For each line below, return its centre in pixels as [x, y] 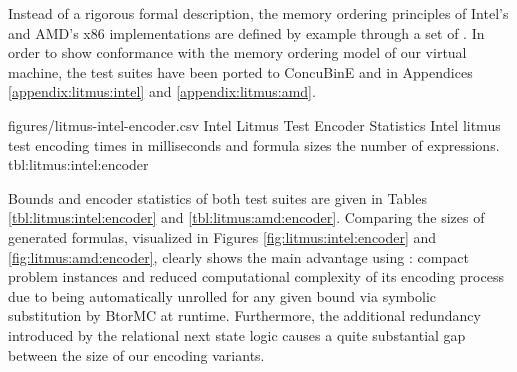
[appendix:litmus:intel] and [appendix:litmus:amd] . [162, 91]
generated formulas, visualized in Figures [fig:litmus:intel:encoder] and [222, 236]
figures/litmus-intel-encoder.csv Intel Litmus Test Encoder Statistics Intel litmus [254, 124]
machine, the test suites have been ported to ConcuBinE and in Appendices [240, 71]
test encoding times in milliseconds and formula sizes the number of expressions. [254, 144]
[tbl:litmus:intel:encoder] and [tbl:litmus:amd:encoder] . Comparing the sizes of [246, 217]
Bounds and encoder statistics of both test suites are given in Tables [217, 197]
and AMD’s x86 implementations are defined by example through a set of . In [246, 32]
